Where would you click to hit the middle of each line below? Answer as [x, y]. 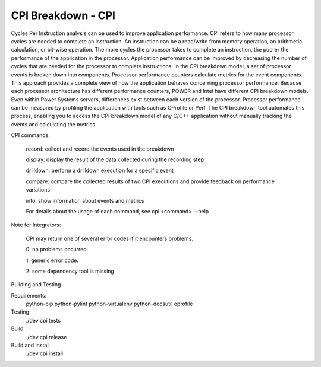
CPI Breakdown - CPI [63, 15]
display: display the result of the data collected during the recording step [115, 159]
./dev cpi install [45, 353]
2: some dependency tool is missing [70, 271]
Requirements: [29, 295]
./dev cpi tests [43, 320]
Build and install [30, 345]
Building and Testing [36, 285]
